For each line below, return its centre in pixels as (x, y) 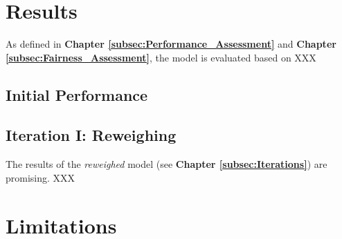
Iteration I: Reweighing (91, 135)
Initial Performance (77, 94)
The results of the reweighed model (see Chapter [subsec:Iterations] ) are (166, 164)
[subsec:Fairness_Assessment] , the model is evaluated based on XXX (161, 57)
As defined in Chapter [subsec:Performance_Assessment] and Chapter (171, 44)
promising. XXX (40, 177)
